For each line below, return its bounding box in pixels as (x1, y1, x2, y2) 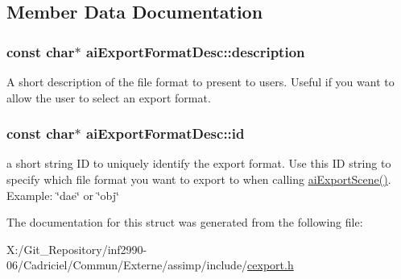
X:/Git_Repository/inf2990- (6, 240, 147, 257)
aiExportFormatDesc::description (85, 41, 305, 61)
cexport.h (247, 256, 294, 273)
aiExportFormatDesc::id (85, 123, 245, 144)
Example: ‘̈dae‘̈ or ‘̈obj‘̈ (6, 186, 119, 203)
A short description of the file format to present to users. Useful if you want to (6, 73, 395, 90)
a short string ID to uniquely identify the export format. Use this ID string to (6, 155, 391, 172)
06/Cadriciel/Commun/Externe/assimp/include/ (6, 256, 248, 273)
